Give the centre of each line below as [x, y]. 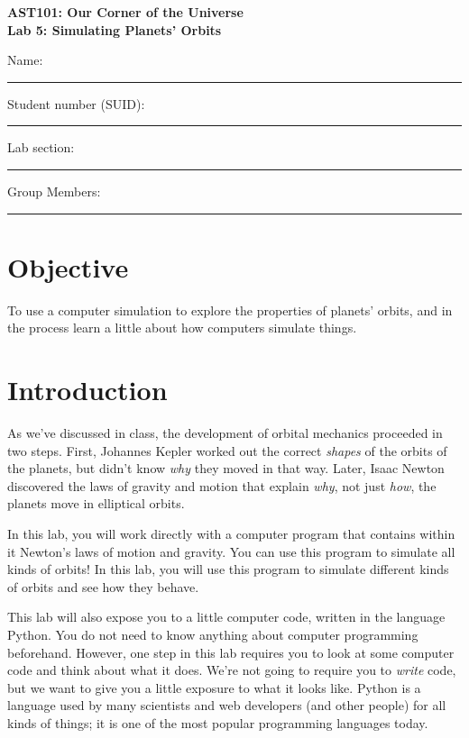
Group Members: [54, 191]
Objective [68, 266]
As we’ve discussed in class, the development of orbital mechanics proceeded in [225, 433]
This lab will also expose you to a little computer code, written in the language [226, 617]
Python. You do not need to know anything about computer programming [213, 634]
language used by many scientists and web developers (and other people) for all [227, 705]
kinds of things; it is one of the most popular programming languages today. [218, 722]
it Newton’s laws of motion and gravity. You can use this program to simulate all [231, 551]
